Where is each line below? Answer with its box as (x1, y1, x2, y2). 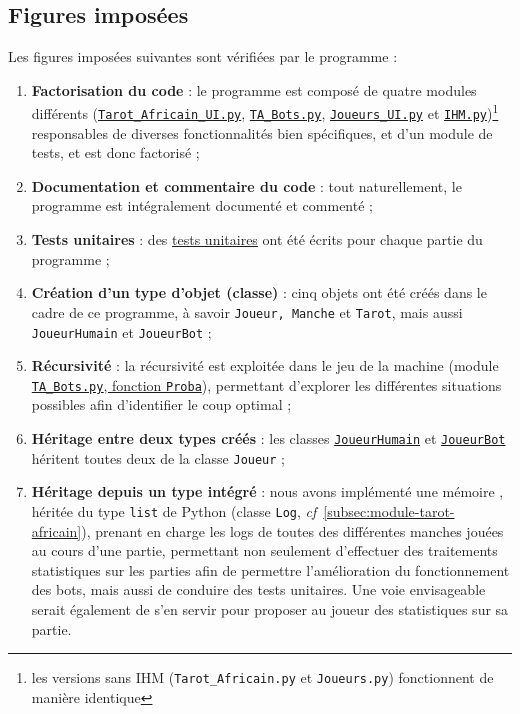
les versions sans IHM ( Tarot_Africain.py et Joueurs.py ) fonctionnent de (31, 667, 494, 688)
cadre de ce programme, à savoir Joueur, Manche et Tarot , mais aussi (31, 301, 463, 322)
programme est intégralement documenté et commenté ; (31, 195, 373, 216)
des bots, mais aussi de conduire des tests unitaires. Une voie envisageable (31, 579, 486, 600)
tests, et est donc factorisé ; (31, 142, 200, 163)
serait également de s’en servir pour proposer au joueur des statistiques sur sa (31, 598, 509, 619)
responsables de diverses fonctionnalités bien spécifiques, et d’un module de (31, 122, 493, 143)
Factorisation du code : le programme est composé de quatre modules (31, 79, 477, 100)
